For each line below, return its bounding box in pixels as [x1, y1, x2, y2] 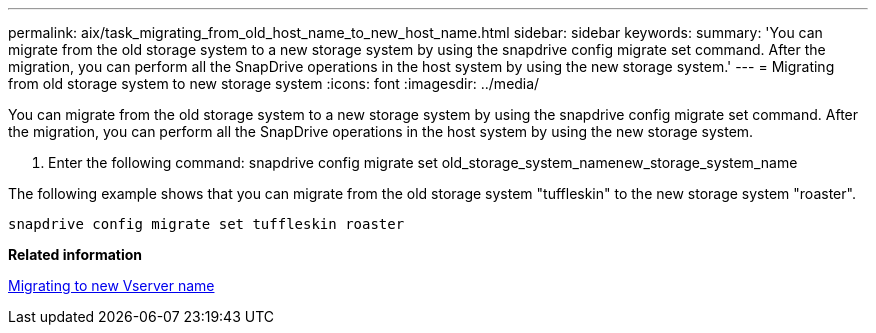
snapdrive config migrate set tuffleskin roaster [8, 216, 405, 232]
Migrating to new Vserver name [8, 277, 215, 294]
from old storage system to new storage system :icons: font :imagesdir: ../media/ [8, 75, 540, 92]
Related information [8, 246, 143, 263]
